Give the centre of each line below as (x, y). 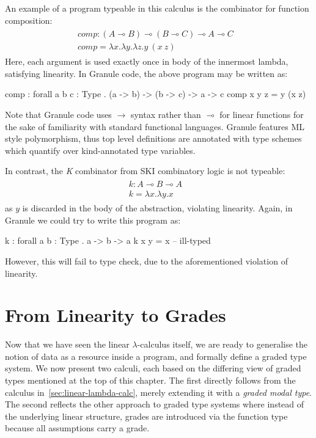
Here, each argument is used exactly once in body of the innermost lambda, (147, 61)
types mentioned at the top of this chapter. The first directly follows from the (150, 380)
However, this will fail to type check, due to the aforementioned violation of (146, 261)
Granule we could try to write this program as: (93, 220)
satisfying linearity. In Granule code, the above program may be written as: (146, 73)
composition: (29, 20)
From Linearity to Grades (116, 315)
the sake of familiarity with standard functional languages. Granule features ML (155, 126)
